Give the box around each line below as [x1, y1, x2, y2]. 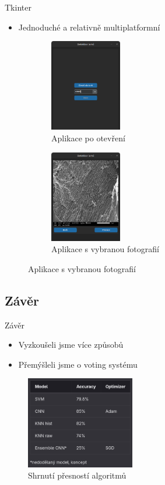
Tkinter [5, 1, 31, 13]
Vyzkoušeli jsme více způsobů [18, 338, 124, 351]
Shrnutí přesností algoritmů [28, 469, 127, 481]
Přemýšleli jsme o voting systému [18, 358, 138, 370]
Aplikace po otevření [51, 131, 125, 144]
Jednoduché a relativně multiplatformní [18, 21, 160, 33]
